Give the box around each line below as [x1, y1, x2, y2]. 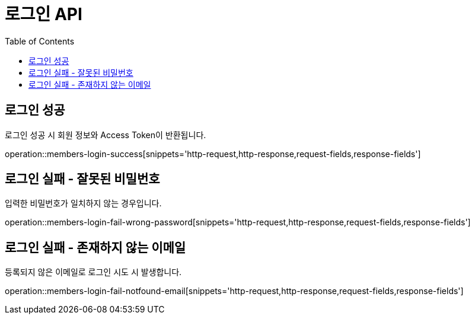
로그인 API [5, 4, 82, 24]
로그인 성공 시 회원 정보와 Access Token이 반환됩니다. [5, 129, 206, 140]
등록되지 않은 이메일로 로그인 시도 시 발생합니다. [5, 267, 182, 277]
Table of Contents [5, 36, 75, 46]
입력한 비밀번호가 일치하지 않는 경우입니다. [5, 198, 162, 209]
